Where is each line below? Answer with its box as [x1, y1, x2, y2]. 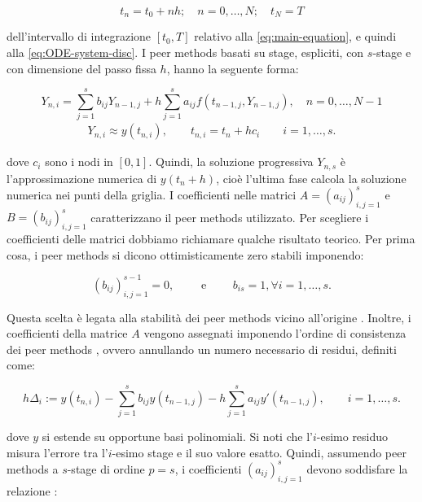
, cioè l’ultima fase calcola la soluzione [216, 169, 407, 186]
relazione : [7, 482, 58, 499]
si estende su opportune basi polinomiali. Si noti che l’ [42, 428, 313, 445]
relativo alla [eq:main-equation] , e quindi [194, 28, 397, 45]
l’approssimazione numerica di [7, 169, 157, 186]
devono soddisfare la [306, 460, 408, 477]
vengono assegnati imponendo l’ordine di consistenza [143, 325, 407, 342]
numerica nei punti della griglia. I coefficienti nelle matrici [7, 186, 297, 203]
